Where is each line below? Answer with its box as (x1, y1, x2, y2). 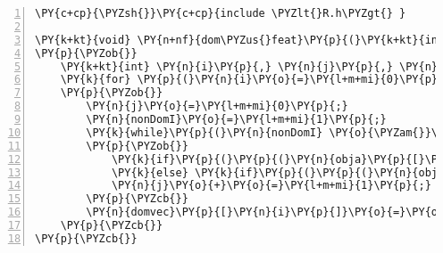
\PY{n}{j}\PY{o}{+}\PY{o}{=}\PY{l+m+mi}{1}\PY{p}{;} (111, 179, 431, 192)
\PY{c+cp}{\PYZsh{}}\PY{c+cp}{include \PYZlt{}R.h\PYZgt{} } (35, 7, 406, 20)
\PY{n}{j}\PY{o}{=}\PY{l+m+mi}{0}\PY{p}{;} (86, 100, 348, 113)
